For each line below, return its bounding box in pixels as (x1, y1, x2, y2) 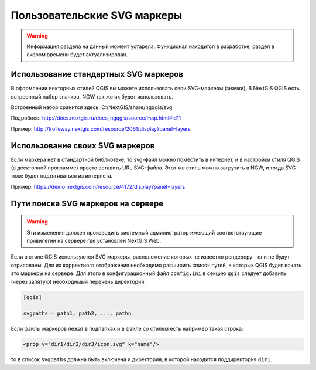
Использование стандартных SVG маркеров (11, 69, 184, 79)
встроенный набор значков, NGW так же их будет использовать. (11, 93, 174, 100)
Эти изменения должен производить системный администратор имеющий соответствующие (26, 229, 262, 236)
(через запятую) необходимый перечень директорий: (11, 278, 146, 285)
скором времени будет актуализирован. (26, 51, 128, 58)
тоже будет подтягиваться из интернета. (11, 172, 113, 179)
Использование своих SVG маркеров (11, 141, 155, 151)
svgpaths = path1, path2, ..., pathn (23, 310, 132, 317)
